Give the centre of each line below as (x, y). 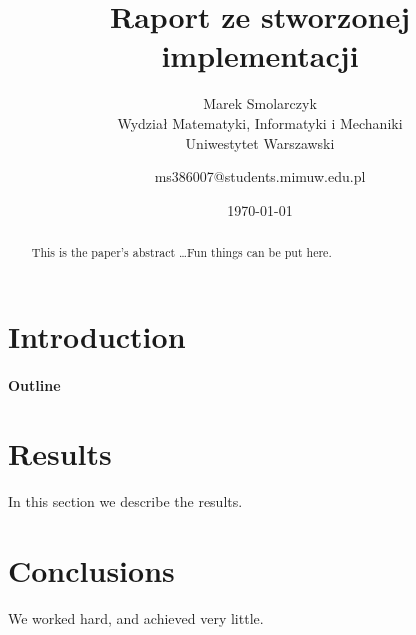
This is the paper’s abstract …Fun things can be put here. (181, 252)
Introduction (97, 335)
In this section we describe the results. (125, 501)
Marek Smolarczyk (260, 103)
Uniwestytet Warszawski (260, 142)
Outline (34, 384)
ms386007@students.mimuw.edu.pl (260, 176)
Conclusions (91, 570)
